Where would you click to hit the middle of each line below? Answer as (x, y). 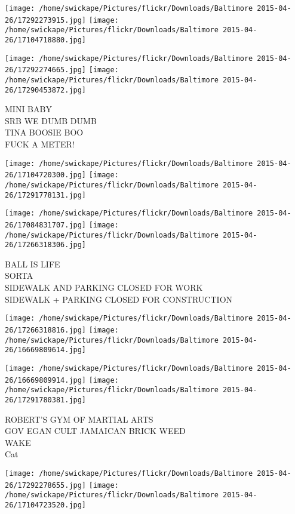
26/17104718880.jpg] (46, 40)
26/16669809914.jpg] (46, 380)
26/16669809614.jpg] (46, 350)
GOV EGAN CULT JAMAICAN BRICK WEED (95, 431)
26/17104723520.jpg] (46, 505)
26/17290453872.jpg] (46, 90)
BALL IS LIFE (33, 264)
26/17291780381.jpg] (46, 400)
